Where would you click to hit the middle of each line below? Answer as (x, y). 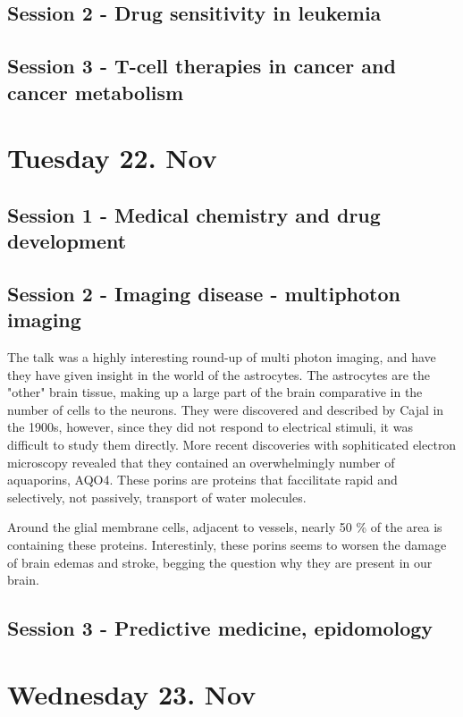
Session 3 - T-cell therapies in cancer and (202, 66)
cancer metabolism (96, 92)
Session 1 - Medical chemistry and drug (194, 214)
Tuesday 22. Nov (112, 158)
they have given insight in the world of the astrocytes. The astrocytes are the (219, 374)
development (67, 241)
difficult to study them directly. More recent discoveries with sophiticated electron (232, 445)
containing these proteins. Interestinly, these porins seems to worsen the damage (227, 545)
